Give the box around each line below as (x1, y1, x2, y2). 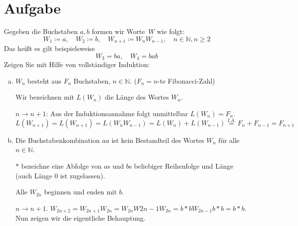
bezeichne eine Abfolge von (21, 161, 102, 171)
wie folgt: (157, 26, 185, 36)
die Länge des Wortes (105, 92, 169, 102)
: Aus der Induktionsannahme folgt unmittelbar (46, 108, 188, 118)
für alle (218, 135, 240, 145)
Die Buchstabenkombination (15, 135, 100, 145)
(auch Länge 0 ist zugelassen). (15, 170, 105, 180)
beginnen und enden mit (44, 187, 117, 197)
